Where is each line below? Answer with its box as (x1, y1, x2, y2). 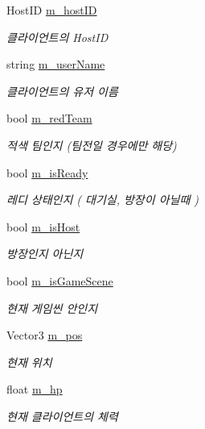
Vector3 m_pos (6, 327, 83, 344)
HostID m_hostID (6, 2, 97, 18)
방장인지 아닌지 (6, 245, 84, 262)
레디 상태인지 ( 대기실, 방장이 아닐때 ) (6, 191, 199, 208)
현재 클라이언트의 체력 (6, 407, 118, 424)
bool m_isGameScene (6, 272, 113, 289)
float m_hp (6, 381, 63, 398)
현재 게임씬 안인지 (6, 299, 98, 316)
